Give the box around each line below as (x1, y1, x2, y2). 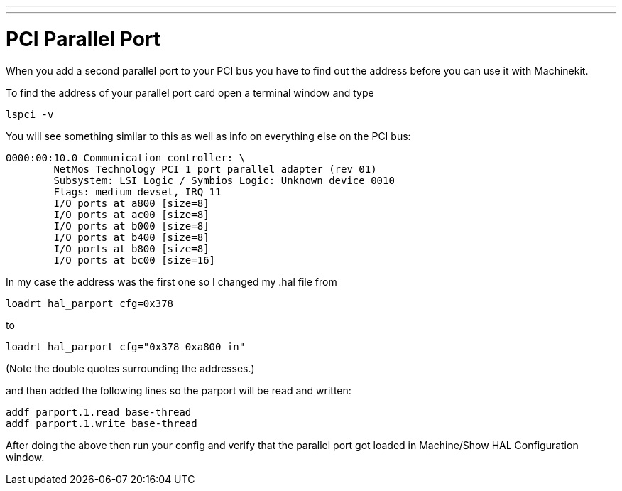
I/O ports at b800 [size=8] (53, 242, 209, 254)
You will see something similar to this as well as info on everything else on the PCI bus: (6, 129, 411, 142)
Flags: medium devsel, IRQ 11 (53, 185, 222, 198)
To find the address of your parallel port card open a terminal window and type (6, 86, 374, 99)
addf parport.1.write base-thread (6, 417, 197, 429)
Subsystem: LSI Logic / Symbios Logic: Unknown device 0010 (53, 174, 395, 186)
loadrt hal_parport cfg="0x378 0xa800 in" (6, 340, 246, 352)
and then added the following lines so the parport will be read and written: (6, 384, 351, 396)
